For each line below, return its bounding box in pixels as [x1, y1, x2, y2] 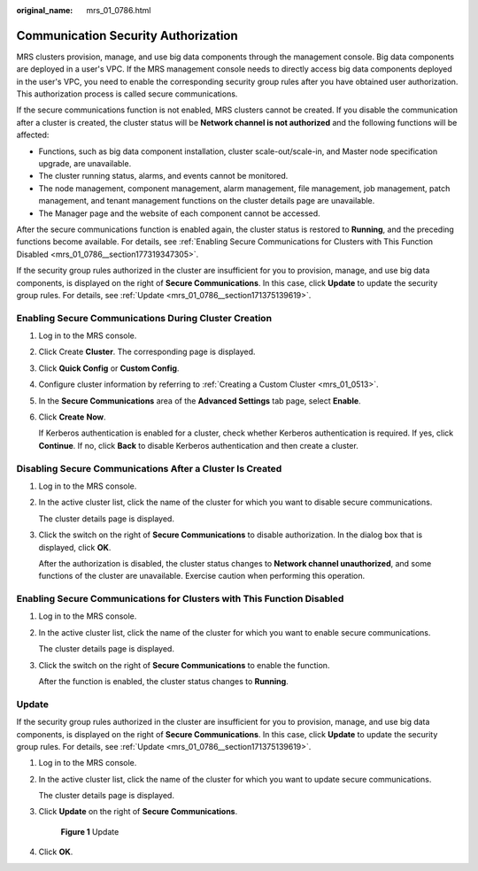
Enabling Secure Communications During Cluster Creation [16, 312, 273, 324]
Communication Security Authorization [16, 27, 238, 43]
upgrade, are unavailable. [38, 158, 132, 169]
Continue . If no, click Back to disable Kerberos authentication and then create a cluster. [38, 440, 358, 451]
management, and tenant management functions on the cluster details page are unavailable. [38, 196, 375, 206]
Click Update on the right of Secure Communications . [38, 806, 238, 817]
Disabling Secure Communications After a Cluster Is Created [16, 462, 282, 474]
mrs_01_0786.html [86, 5, 151, 15]
